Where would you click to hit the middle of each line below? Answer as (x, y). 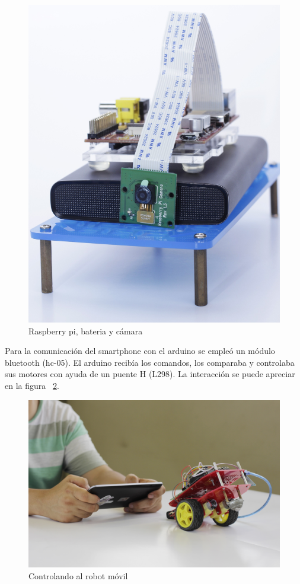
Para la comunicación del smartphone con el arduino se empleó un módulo (140, 351)
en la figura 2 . (32, 385)
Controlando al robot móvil (78, 575)
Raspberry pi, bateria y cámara (86, 331)
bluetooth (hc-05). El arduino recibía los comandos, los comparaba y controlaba (150, 362)
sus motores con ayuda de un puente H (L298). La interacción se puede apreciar (150, 374)
